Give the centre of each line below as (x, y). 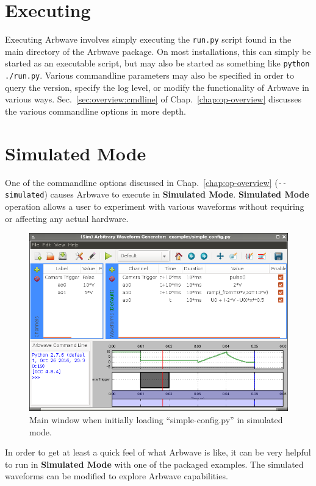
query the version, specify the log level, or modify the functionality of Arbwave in (157, 87)
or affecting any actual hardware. (67, 218)
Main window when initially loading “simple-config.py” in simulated (156, 419)
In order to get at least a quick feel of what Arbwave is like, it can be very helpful (158, 452)
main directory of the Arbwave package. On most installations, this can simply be (158, 51)
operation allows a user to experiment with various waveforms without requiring (155, 206)
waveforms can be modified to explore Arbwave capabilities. (117, 476)
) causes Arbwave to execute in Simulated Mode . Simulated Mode (177, 194)
